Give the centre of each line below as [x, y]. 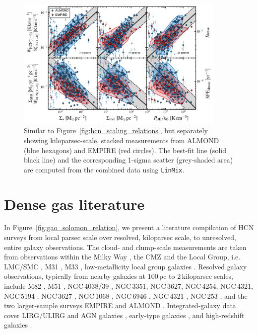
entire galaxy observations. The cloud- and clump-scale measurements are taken [125, 247]
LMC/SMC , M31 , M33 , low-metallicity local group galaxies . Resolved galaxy [126, 266]
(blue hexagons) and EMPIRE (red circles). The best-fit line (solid [125, 150]
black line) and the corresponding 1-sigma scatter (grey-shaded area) [129, 160]
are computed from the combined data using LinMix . [104, 169]
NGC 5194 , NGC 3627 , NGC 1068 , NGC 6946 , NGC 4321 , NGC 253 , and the [126, 295]
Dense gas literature [74, 204]
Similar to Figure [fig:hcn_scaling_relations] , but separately [116, 130]
